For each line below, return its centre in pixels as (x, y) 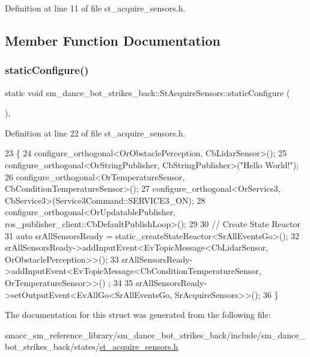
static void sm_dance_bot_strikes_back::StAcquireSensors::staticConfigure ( (147, 92)
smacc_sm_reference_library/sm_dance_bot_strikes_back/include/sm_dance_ (155, 334)
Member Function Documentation (113, 40)
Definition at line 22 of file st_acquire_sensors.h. (95, 133)
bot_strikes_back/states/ (52, 346)
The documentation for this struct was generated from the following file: (138, 315)
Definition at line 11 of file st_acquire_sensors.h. (95, 8)
